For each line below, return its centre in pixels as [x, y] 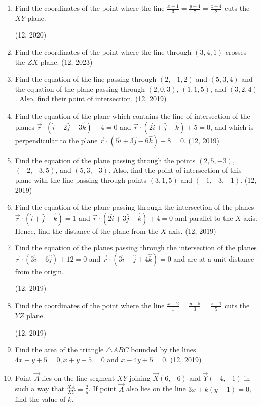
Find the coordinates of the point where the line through [103, 52]
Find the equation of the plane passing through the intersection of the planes [135, 207]
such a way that [40, 389]
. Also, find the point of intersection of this [175, 170]
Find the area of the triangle [59, 349]
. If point [102, 389]
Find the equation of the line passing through [86, 79]
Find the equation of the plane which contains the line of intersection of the [133, 115]
